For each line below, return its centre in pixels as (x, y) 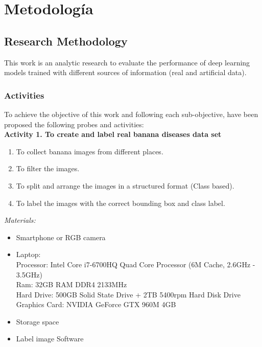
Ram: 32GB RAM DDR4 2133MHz (72, 284)
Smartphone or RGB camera (61, 237)
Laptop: (28, 254)
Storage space (38, 321)
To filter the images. (48, 168)
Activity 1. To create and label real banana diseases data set (113, 134)
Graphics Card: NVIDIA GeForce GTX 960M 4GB (96, 304)
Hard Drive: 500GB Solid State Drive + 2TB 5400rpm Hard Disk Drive (128, 294)
